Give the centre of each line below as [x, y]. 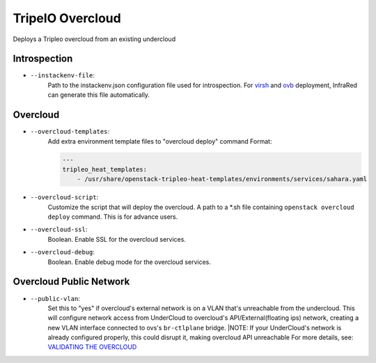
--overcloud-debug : [63, 252]
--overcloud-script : [64, 197]
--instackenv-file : [63, 75]
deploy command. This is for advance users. [113, 217]
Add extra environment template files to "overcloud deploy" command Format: [160, 141]
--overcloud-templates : [70, 132]
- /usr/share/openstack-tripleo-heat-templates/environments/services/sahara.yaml [222, 179]
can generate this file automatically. [99, 95]
